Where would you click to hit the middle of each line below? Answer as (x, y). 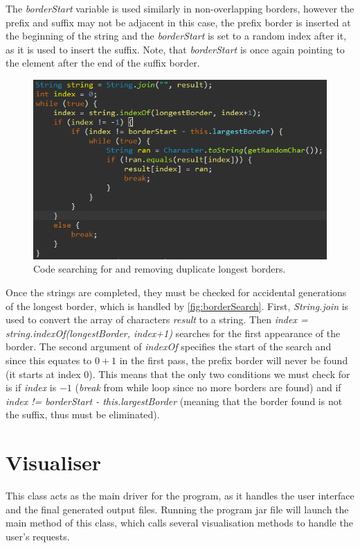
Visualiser (54, 462)
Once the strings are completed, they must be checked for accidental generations (176, 292)
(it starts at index (43, 374)
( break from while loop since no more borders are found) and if (208, 387)
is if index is (31, 387)
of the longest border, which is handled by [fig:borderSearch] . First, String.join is (177, 306)
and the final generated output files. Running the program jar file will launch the (177, 509)
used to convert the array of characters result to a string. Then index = (157, 319)
